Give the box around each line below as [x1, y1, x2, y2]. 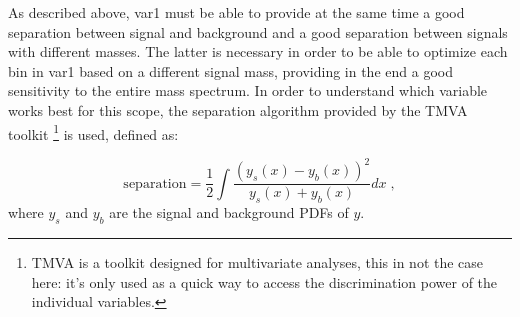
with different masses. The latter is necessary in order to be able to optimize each [8, 41, 508, 62]
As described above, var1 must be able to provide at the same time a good [8, 2, 465, 22]
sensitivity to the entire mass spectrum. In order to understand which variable [8, 80, 488, 101]
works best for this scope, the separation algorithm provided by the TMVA [8, 99, 468, 120]
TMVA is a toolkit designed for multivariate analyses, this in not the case [31, 251, 484, 272]
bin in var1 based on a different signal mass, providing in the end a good [8, 60, 453, 81]
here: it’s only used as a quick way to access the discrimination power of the [31, 271, 498, 292]
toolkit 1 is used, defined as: [8, 120, 179, 144]
